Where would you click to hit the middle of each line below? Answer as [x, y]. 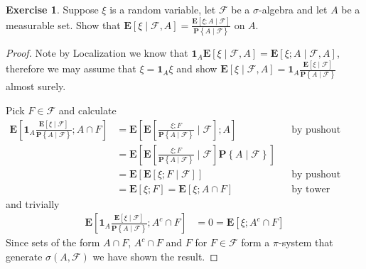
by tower [311, 189]
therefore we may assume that [71, 68]
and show [197, 68]
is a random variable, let [163, 9]
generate [24, 256]
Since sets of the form [53, 242]
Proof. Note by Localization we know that [97, 53]
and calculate [87, 110]
